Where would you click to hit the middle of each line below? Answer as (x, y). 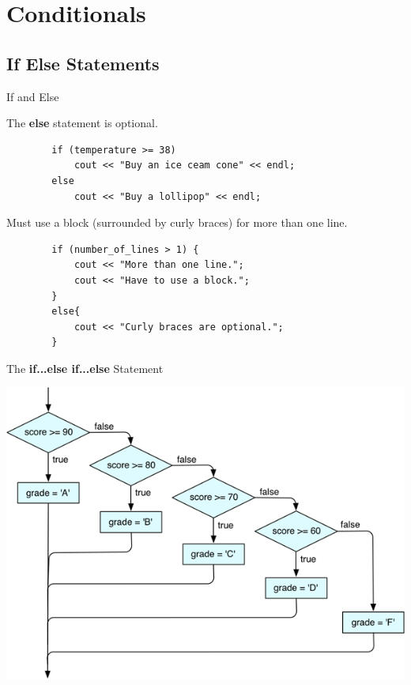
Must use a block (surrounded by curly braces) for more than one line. (177, 222)
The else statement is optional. (82, 123)
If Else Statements (83, 63)
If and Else (33, 96)
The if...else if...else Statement (85, 368)
